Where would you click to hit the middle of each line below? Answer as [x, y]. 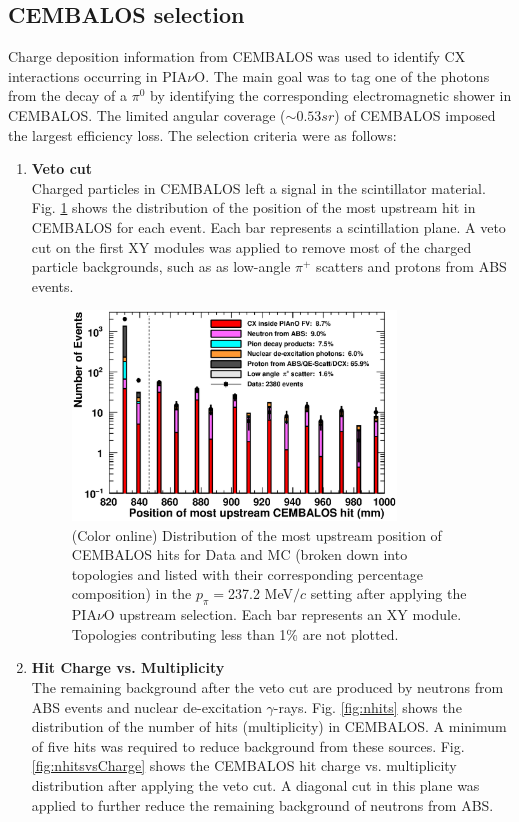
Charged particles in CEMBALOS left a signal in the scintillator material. [258, 187]
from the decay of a [68, 95]
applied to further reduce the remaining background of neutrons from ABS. [262, 804]
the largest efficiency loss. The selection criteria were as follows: [202, 134]
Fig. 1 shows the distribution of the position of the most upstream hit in [253, 207]
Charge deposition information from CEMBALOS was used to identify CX [237, 56]
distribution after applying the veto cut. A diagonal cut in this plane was [255, 785]
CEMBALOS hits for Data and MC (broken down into [239, 554]
